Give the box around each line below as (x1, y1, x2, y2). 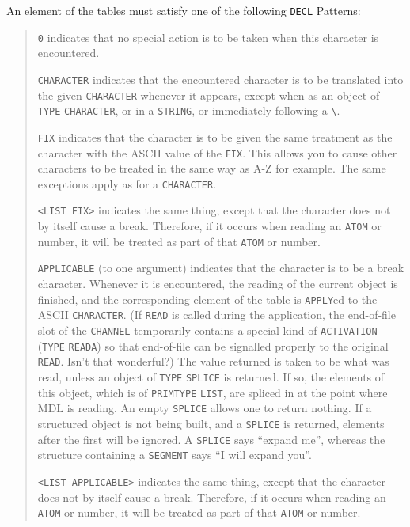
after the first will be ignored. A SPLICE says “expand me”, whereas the (37, 430, 385, 447)
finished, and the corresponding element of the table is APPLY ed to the (37, 290, 378, 307)
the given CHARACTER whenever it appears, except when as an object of (37, 86, 380, 103)
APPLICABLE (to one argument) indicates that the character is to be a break (37, 260, 404, 276)
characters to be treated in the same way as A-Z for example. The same (37, 160, 386, 176)
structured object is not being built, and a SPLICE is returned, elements (37, 415, 385, 431)
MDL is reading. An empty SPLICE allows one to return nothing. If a (37, 400, 372, 416)
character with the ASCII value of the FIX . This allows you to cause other (37, 144, 397, 161)
